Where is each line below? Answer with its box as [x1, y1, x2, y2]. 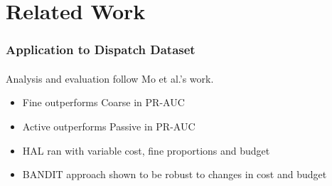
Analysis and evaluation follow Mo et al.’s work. [6, 71, 214, 86]
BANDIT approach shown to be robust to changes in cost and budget [22, 167, 327, 182]
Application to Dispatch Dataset [6, 41, 196, 58]
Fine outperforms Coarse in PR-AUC [22, 95, 185, 110]
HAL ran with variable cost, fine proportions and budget [22, 143, 270, 157]
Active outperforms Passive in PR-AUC [22, 119, 196, 133]
